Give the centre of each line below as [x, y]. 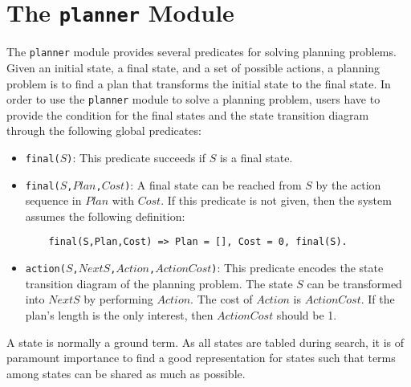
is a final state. [256, 157]
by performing [118, 299]
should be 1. [307, 314]
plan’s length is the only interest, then [119, 314]
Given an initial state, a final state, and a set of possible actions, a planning [193, 67]
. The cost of [222, 299]
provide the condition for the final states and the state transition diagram [188, 114]
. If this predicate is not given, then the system [276, 200]
